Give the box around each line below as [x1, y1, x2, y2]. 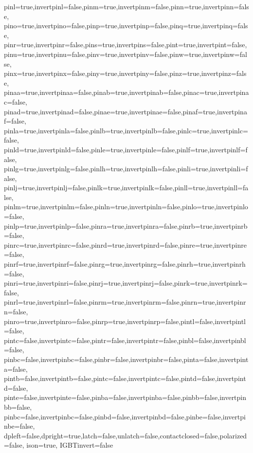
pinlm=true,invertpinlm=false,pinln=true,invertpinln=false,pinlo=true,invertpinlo [4, 201, 248, 212]
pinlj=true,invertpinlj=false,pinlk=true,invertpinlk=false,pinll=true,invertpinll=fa [4, 182, 249, 193]
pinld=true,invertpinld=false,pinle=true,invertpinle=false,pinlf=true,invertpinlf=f [4, 144, 248, 154]
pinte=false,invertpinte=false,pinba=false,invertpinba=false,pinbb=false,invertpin [4, 392, 247, 402]
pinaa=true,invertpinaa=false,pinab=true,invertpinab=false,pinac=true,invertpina [4, 87, 249, 97]
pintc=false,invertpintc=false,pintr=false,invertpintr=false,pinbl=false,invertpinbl [4, 335, 246, 345]
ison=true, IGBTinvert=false [26, 440, 113, 450]
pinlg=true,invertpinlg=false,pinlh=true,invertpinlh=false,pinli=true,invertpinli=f [4, 163, 248, 174]
